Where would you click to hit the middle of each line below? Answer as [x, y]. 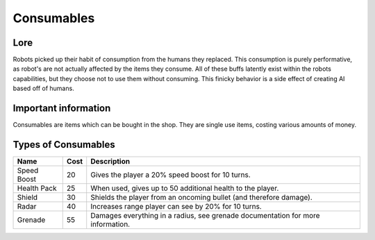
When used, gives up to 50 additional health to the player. [185, 189]
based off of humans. [43, 88]
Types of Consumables [64, 145]
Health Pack [37, 189]
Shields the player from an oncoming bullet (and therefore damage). [201, 198]
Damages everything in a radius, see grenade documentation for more [205, 216]
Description [110, 162]
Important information [62, 109]
